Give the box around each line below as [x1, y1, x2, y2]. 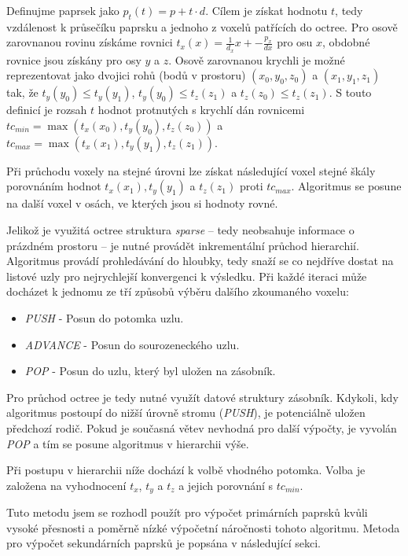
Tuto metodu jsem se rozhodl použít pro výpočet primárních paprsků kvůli [6, 504, 368, 521]
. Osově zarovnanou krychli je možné [168, 51, 345, 68]
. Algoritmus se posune [291, 178, 402, 194]
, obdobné [322, 34, 370, 50]
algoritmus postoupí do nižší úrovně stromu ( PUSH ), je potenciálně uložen [6, 404, 366, 421]
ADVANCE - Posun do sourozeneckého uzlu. [24, 336, 240, 352]
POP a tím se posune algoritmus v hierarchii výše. [6, 435, 249, 451]
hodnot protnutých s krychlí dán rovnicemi [97, 101, 305, 118]
